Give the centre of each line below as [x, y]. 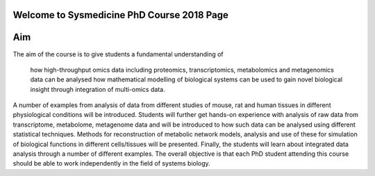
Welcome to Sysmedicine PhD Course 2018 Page [121, 15]
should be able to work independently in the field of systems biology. [112, 163]
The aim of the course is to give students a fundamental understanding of [118, 54]
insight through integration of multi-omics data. [98, 89]
